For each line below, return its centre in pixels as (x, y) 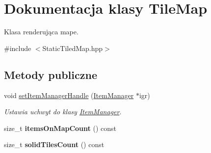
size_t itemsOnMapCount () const (60, 128)
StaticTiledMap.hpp (73, 48)
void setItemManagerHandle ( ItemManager (69, 95)
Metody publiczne (51, 74)
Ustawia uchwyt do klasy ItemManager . (63, 112)
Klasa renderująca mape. (41, 32)
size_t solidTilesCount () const (54, 144)
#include (18, 48)
